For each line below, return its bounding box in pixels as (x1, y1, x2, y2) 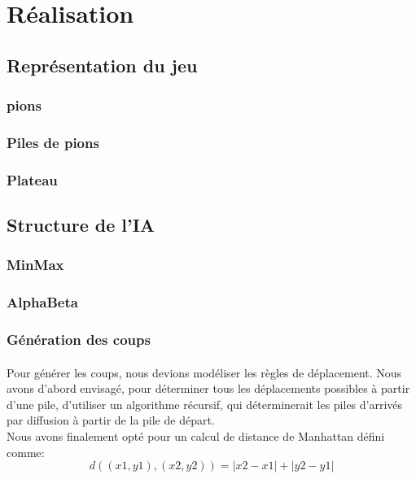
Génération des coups (7, 329, 151, 350)
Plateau (7, 169, 58, 189)
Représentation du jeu (7, 52, 198, 77)
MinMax (7, 255, 64, 275)
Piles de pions (7, 132, 99, 152)
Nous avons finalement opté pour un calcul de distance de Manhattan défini (7, 427, 385, 444)
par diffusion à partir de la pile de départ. (7, 412, 215, 429)
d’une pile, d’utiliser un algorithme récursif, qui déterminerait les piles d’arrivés (7, 395, 403, 412)
